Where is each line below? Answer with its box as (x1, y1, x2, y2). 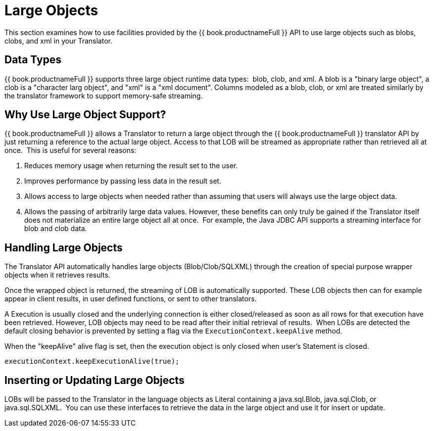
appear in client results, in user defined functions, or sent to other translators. (4, 294, 257, 303)
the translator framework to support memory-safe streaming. (4, 91, 203, 100)
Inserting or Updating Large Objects (4, 374, 185, 386)
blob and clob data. (24, 224, 87, 233)
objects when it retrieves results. (4, 271, 111, 280)
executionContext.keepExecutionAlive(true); (4, 357, 180, 366)
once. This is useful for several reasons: (4, 146, 136, 155)
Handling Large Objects (4, 241, 123, 254)
